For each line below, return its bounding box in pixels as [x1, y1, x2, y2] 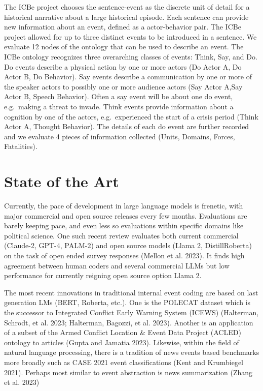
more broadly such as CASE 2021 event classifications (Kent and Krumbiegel [4, 356, 244, 367]
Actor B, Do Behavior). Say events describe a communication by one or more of [4, 71, 252, 82]
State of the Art [4, 171, 119, 192]
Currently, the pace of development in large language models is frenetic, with [4, 200, 243, 211]
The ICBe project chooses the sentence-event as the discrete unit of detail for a [4, 2, 250, 12]
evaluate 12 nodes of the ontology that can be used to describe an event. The [4, 41, 244, 52]
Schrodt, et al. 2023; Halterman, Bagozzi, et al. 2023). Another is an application [4, 317, 253, 327]
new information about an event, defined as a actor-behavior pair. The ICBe [4, 21, 241, 32]
